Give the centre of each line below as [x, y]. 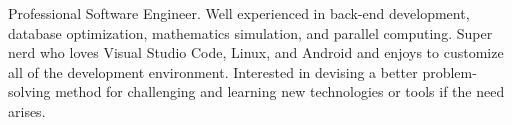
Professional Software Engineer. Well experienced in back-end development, [239, 13]
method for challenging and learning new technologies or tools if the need [280, 91]
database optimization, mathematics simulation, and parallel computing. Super [250, 32]
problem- [449, 71]
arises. [27, 110]
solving [29, 91]
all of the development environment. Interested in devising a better [213, 71]
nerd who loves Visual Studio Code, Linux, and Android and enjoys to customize [256, 52]
